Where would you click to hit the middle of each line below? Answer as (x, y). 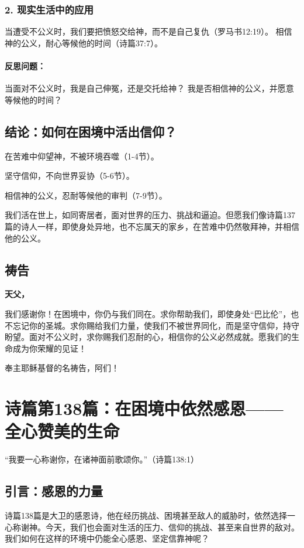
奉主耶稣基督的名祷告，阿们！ (62, 368)
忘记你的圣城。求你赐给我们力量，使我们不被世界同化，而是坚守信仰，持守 (156, 325)
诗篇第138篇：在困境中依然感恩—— (144, 408)
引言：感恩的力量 (54, 491)
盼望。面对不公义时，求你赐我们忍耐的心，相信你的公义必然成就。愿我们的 (148, 337)
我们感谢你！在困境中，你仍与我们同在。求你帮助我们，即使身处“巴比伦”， (148, 313)
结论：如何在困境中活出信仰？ (91, 131)
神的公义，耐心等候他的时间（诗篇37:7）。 (84, 42)
